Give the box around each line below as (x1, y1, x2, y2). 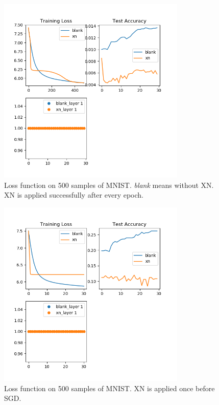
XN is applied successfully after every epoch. (4, 189, 143, 200)
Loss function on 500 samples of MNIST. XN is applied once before (4, 382, 215, 393)
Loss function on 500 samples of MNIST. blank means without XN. (4, 179, 214, 190)
